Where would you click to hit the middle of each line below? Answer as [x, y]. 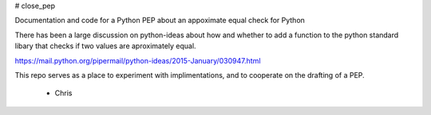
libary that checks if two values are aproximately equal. [105, 46]
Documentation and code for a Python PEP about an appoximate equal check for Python [160, 21]
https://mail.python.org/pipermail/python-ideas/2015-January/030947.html [138, 60]
